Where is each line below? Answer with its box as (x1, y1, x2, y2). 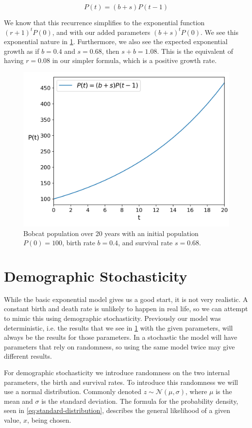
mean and (4, 396, 33, 406)
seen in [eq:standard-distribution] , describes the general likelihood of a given (4, 405, 231, 415)
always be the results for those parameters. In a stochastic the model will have (4, 332, 237, 342)
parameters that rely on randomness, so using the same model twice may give (4, 341, 235, 351)
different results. (4, 351, 52, 361)
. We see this (201, 27, 238, 37)
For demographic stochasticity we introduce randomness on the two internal (4, 367, 230, 378)
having (4, 55, 24, 65)
